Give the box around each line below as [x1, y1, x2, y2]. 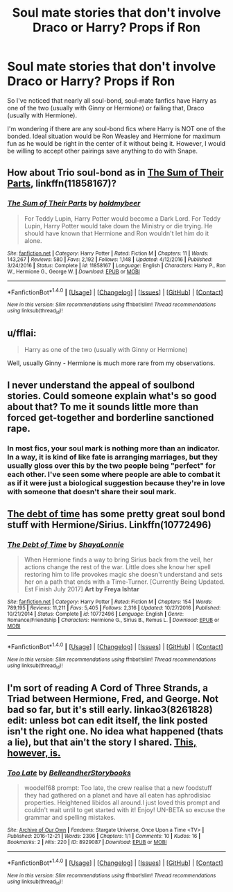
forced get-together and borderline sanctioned [7, 412, 214, 423]
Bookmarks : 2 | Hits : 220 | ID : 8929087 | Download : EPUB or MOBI [7, 839, 167, 846]
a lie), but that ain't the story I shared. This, [7, 736, 197, 748]
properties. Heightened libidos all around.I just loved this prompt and [24, 798, 221, 807]
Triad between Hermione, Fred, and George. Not [7, 693, 219, 705]
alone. [24, 236, 42, 244]
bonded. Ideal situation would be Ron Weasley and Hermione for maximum [7, 132, 221, 140]
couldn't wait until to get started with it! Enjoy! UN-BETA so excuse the [24, 806, 225, 814]
